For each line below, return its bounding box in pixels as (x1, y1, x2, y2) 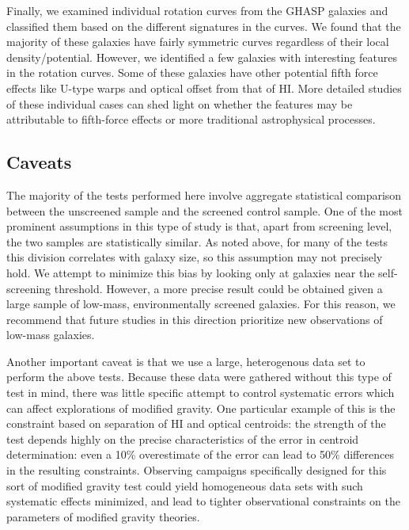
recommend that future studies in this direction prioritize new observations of (6, 311, 383, 327)
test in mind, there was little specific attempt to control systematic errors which (6, 384, 395, 401)
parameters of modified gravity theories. (6, 508, 200, 524)
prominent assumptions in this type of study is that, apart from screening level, (6, 218, 392, 234)
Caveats (6, 150, 72, 174)
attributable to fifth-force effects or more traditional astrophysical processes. (6, 111, 376, 128)
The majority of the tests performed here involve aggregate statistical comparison (6, 186, 402, 203)
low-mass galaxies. (6, 326, 95, 343)
